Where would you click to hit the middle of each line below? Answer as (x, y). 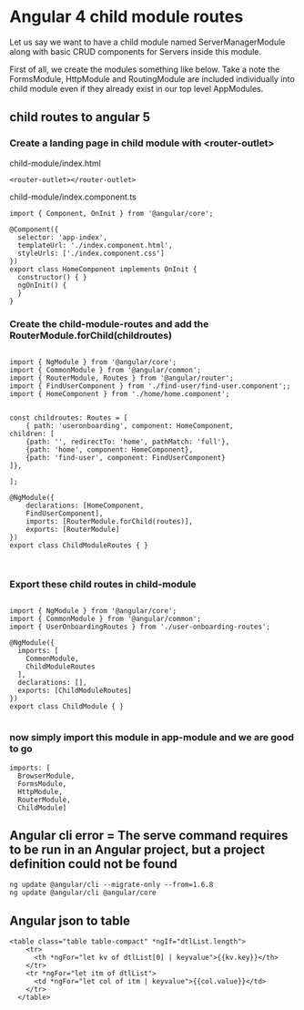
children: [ (32, 434)
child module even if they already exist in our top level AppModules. (137, 88)
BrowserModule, (46, 776)
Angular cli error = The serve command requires (149, 835)
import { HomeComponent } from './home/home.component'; (120, 393)
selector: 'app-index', (62, 237)
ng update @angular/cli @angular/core (83, 893)
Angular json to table (70, 920)
